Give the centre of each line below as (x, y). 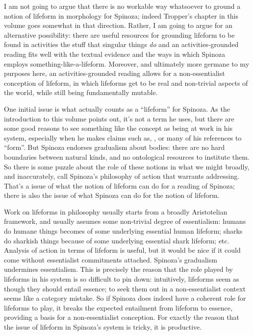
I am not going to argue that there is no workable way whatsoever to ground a (122, 6)
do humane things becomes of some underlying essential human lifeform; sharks (123, 231)
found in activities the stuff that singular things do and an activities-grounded (121, 44)
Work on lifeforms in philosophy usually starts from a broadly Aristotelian (116, 211)
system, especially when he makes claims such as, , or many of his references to (123, 137)
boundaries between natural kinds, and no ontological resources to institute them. (127, 156)
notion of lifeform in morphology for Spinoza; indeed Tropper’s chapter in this (121, 15)
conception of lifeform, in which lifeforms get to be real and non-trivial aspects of (126, 83)
